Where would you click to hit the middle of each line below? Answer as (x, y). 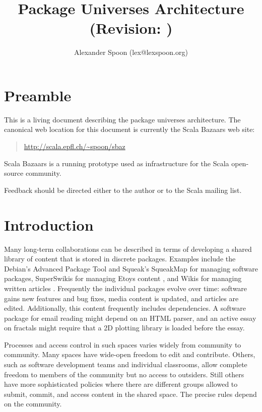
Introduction (49, 224)
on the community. (33, 404)
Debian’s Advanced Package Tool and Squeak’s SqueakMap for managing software (131, 268)
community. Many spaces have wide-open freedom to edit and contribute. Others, (130, 354)
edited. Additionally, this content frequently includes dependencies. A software (125, 308)
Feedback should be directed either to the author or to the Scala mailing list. (123, 190)
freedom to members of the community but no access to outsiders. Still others (124, 374)
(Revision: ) (131, 28)
